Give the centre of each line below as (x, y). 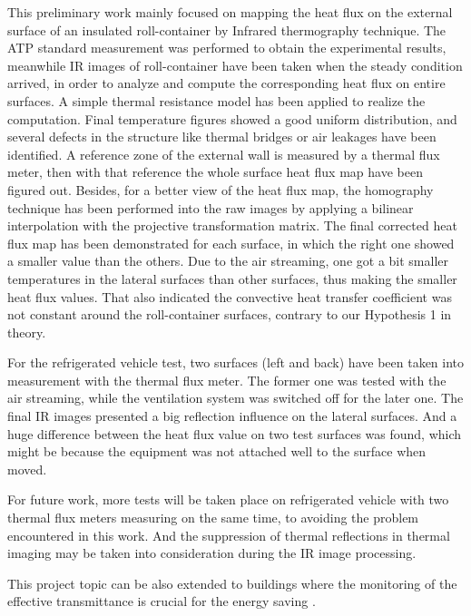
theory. (27, 332)
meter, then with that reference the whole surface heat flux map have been (215, 172)
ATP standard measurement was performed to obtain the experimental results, (227, 48)
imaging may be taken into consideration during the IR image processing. (212, 553)
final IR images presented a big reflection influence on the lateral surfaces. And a (232, 416)
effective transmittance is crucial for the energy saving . (162, 601)
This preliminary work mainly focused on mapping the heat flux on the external (230, 12)
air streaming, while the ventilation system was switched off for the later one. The (235, 398)
